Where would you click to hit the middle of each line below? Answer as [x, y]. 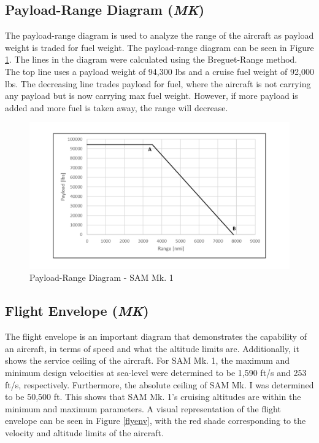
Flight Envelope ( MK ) [77, 311]
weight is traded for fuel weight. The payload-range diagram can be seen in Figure [159, 47]
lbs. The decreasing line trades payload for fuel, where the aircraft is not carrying [158, 83]
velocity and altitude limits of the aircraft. [84, 433]
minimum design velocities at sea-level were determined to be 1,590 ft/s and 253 [156, 373]
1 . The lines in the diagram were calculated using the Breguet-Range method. [151, 59]
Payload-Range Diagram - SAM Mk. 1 [102, 277]
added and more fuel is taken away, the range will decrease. [117, 107]
